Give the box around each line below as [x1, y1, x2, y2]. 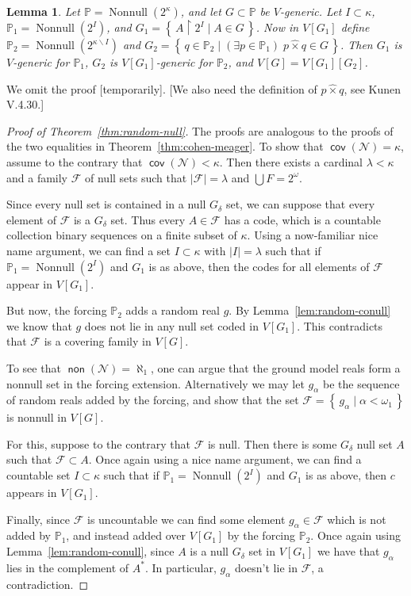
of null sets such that [85, 169, 187, 185]
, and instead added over [66, 527, 186, 544]
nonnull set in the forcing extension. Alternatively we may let [6, 375, 305, 392]
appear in [6, 275, 53, 292]
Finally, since [6, 510, 71, 527]
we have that [317, 543, 380, 560]
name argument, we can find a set [6, 242, 171, 258]
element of [6, 211, 56, 227]
